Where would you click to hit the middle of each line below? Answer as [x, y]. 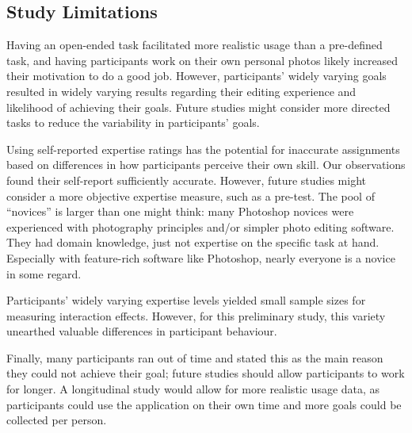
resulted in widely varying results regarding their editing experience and [181, 91]
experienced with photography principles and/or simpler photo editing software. [200, 226]
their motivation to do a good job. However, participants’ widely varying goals [196, 76]
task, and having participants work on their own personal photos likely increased [202, 60]
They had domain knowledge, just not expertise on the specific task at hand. [193, 242]
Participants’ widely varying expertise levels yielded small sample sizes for [186, 300]
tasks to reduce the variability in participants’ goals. [133, 123]
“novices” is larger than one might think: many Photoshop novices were [180, 211]
